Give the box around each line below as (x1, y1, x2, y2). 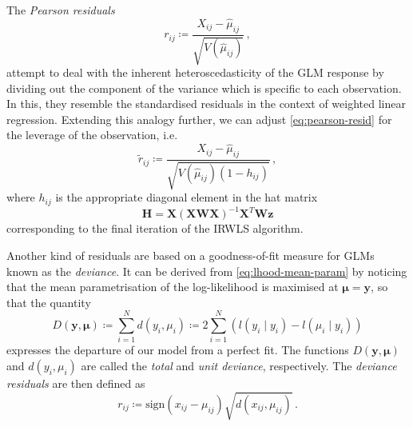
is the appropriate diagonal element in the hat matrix (55, 189, 318, 206)
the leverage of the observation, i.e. (6, 126, 178, 143)
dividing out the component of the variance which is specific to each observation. (6, 79, 402, 96)
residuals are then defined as (6, 375, 145, 392)
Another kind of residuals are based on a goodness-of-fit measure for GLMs (6, 246, 375, 263)
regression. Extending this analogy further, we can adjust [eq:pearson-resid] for (6, 110, 392, 127)
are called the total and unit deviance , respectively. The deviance (81, 357, 397, 374)
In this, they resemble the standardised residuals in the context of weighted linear (6, 95, 406, 112)
